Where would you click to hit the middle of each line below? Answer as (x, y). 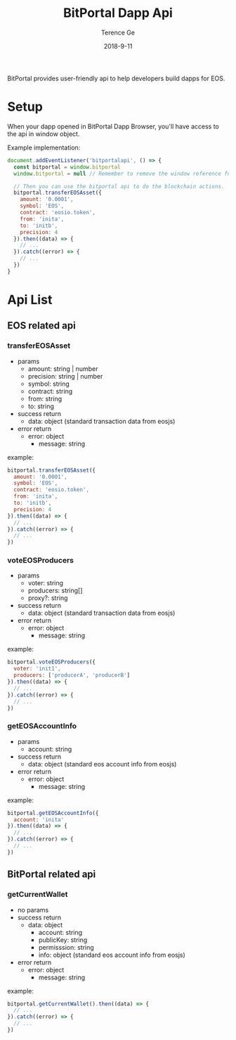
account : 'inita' (39, 819)
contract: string (50, 391)
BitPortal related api (52, 875)
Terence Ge (118, 32)
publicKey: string (63, 940)
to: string (41, 406)
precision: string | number (65, 376)
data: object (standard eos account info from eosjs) (102, 764)
